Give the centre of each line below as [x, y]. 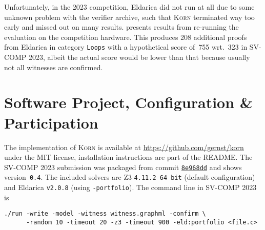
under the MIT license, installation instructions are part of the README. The [128, 157]
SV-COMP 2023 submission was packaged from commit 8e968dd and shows [123, 167]
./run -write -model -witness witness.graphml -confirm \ [105, 214]
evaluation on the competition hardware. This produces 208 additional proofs [126, 37]
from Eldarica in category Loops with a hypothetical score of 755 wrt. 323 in [126, 47]
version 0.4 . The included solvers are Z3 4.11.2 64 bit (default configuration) [130, 177]
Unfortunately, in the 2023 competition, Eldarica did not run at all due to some [129, 7]
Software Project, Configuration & [128, 102]
